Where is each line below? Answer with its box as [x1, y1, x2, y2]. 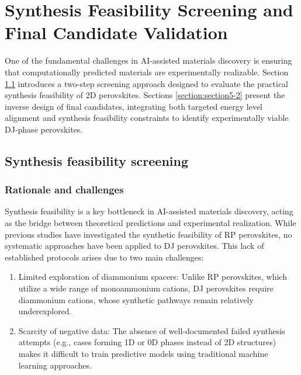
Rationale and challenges [5, 182, 124, 197]
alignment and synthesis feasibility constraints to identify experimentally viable [5, 112, 289, 124]
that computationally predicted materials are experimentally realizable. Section [5, 65, 289, 78]
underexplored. [18, 305, 72, 317]
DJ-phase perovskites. [5, 123, 83, 135]
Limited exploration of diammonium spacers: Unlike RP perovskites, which [18, 270, 287, 283]
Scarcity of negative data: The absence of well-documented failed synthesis [18, 324, 285, 336]
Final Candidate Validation [5, 20, 228, 44]
